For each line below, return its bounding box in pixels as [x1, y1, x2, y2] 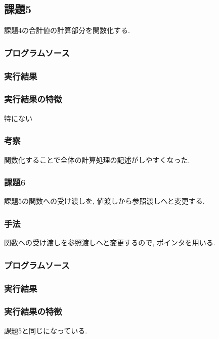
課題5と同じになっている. [4, 325, 87, 335]
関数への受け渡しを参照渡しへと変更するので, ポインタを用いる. [4, 237, 215, 248]
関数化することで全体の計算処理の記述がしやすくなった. [4, 154, 190, 165]
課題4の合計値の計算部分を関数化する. [4, 25, 130, 35]
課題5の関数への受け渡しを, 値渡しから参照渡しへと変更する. [4, 196, 205, 206]
